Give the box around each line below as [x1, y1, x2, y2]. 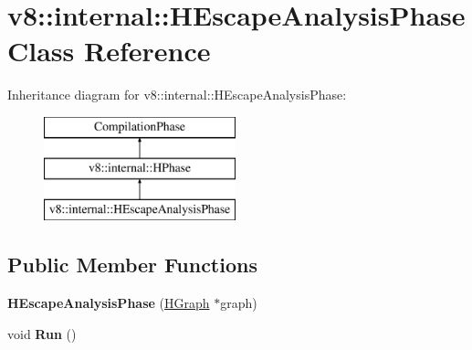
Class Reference [7, 32, 211, 69]
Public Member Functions [7, 250, 257, 279]
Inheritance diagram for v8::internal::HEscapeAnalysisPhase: [7, 85, 347, 104]
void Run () [7, 323, 77, 343]
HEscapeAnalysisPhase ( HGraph [7, 293, 210, 313]
